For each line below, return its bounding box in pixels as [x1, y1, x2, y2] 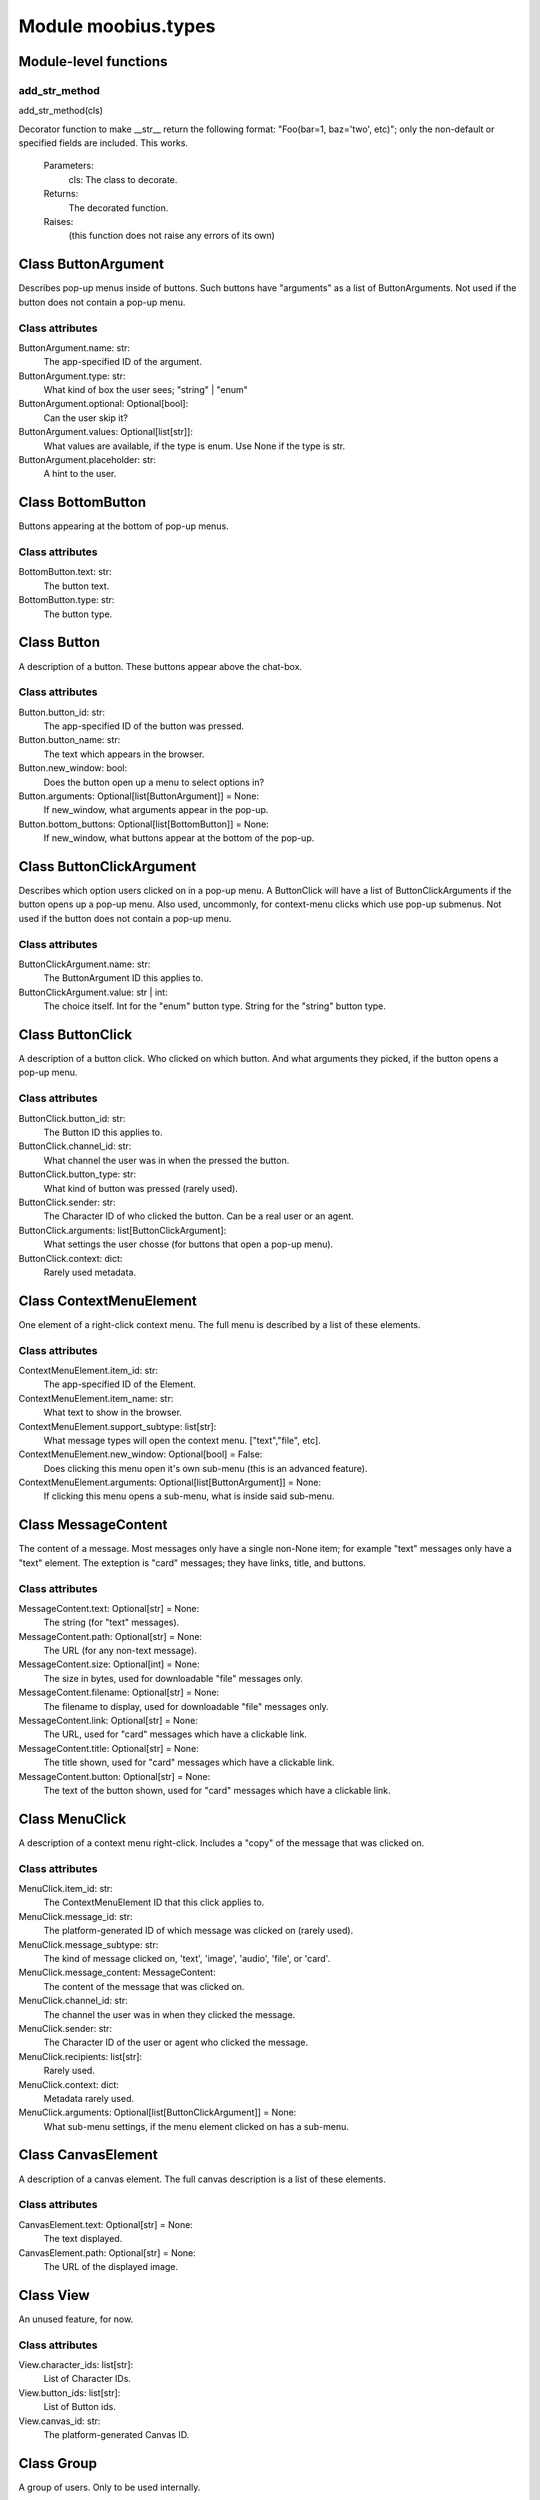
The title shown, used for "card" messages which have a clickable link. [43, 1756, 335, 1769]
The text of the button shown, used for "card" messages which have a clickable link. [43, 1784, 391, 1796]
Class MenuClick [18, 1810, 127, 1827]
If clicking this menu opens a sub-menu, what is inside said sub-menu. [43, 1490, 335, 1502]
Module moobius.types [18, 15, 216, 37]
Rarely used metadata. [43, 1266, 137, 1278]
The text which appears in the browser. [43, 748, 205, 760]
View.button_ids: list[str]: [18, 2386, 121, 2399]
